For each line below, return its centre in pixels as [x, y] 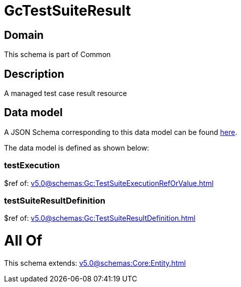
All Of [23, 241]
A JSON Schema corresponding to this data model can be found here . [121, 132]
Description [34, 74]
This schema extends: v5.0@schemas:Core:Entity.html [95, 263]
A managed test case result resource [66, 93]
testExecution [32, 165]
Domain [24, 35]
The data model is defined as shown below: [77, 148]
